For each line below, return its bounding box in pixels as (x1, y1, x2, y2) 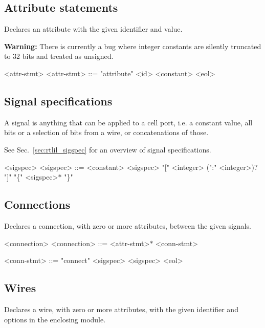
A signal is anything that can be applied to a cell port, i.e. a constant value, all (4, 117, 253, 127)
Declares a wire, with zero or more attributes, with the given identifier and (4, 303, 238, 314)
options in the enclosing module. (4, 314, 106, 324)
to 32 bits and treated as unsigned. (4, 51, 114, 61)
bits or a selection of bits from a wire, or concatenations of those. (4, 127, 209, 138)
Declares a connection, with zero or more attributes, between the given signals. (4, 220, 251, 231)
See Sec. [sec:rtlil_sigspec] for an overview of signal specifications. (4, 144, 211, 155)
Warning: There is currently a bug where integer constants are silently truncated (4, 40, 261, 51)
